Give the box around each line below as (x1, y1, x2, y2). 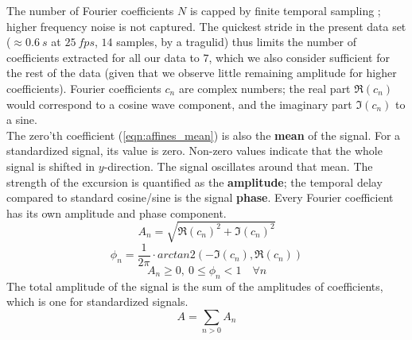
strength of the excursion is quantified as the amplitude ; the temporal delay (6, 173, 383, 190)
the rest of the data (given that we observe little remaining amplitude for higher (6, 64, 397, 81)
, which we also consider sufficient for (208, 48, 390, 65)
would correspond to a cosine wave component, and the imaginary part (6, 95, 352, 112)
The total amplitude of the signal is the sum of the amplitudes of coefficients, (6, 277, 383, 294)
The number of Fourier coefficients (6, 2, 174, 18)
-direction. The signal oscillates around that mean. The (103, 157, 373, 174)
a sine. (6, 111, 37, 128)
